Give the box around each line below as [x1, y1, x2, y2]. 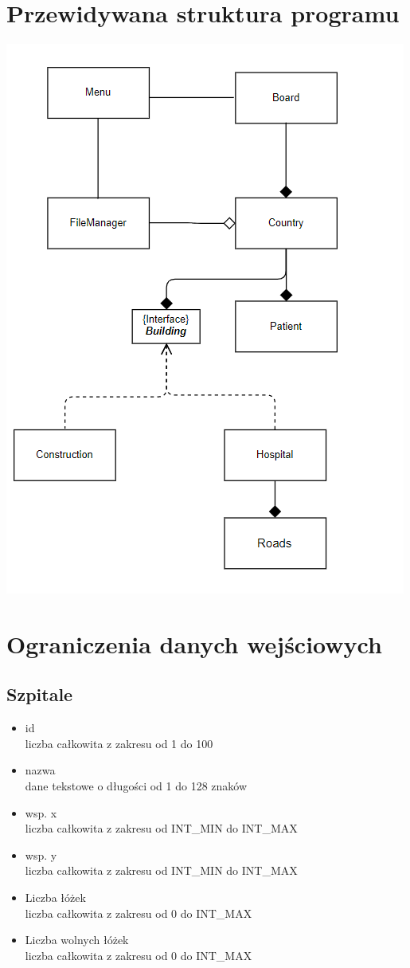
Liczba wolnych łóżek [25, 931, 129, 948]
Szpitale [6, 682, 73, 707]
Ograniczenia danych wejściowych [6, 627, 382, 660]
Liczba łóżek [25, 889, 86, 906]
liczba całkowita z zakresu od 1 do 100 [25, 735, 213, 751]
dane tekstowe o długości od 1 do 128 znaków [25, 778, 248, 794]
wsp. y [25, 846, 57, 863]
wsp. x [25, 804, 57, 821]
